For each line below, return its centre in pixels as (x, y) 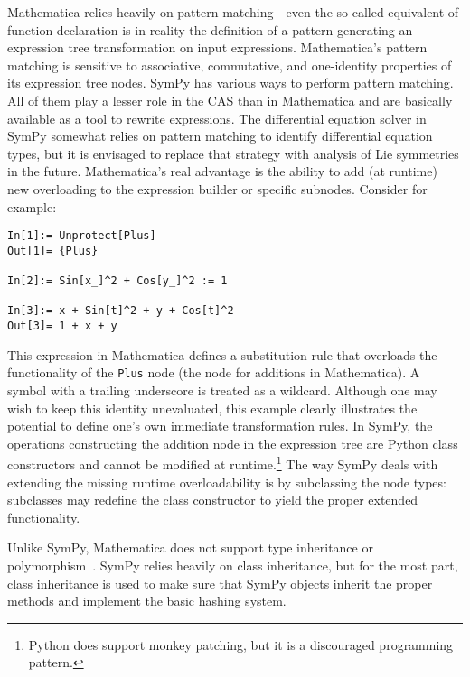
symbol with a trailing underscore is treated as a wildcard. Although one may (222, 390)
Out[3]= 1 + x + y (62, 326)
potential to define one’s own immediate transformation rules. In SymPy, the (220, 426)
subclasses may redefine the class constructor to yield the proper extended (213, 500)
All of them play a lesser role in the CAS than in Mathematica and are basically (230, 100)
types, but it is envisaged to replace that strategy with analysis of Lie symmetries (233, 153)
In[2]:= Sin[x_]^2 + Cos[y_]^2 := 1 (117, 281)
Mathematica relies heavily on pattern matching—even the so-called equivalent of (233, 12)
